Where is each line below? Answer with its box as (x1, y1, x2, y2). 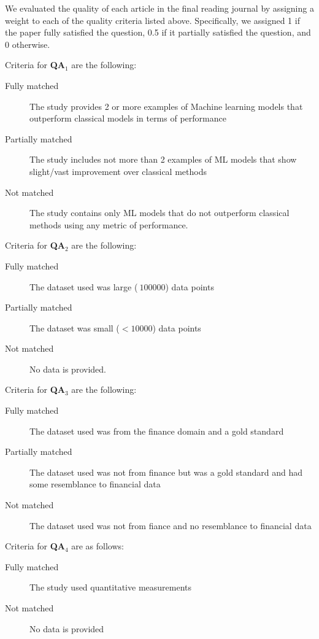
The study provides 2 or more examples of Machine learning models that (29, 99, 303, 112)
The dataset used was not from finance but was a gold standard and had (29, 465, 302, 478)
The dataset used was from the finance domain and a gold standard (29, 424, 284, 437)
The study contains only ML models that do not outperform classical (29, 206, 290, 219)
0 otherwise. (5, 37, 50, 50)
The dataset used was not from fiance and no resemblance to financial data (29, 519, 312, 532)
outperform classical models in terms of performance (29, 112, 226, 125)
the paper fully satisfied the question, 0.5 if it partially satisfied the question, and (5, 26, 311, 39)
